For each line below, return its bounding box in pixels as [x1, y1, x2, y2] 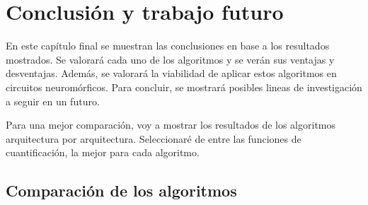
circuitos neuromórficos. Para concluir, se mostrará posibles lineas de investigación [6, 79, 362, 94]
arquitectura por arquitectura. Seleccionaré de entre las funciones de [6, 131, 301, 146]
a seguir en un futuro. [6, 93, 100, 108]
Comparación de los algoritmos [6, 180, 237, 201]
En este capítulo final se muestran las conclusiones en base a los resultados [6, 38, 330, 53]
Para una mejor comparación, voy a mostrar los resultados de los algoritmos [6, 117, 336, 132]
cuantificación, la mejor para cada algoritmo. [6, 145, 200, 160]
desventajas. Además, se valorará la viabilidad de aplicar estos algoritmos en [6, 66, 337, 81]
